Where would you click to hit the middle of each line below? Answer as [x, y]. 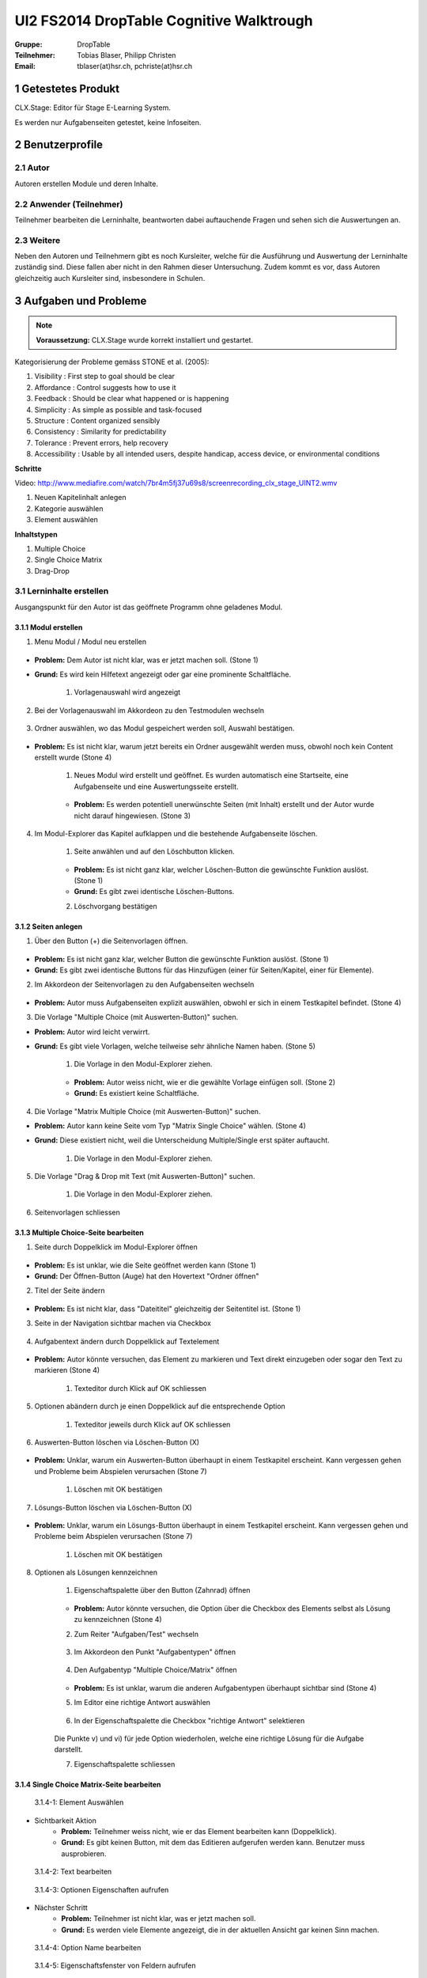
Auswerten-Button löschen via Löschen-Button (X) [117, 1442]
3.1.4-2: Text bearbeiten [73, 1872]
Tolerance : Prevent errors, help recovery [102, 442]
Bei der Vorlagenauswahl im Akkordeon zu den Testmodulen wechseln [149, 710]
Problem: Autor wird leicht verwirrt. [92, 1032]
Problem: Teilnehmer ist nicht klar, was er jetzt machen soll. [159, 1919]
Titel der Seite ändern [70, 1290]
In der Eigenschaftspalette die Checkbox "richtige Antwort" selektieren [189, 1720]
